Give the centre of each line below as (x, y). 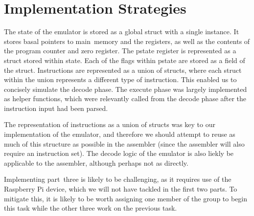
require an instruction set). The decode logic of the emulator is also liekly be (119, 153)
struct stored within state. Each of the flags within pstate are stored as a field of (125, 60)
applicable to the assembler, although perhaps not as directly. (96, 162)
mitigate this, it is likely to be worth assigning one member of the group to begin (126, 198)
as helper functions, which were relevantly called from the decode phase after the (125, 98)
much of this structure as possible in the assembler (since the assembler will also (124, 143)
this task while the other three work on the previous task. (91, 208)
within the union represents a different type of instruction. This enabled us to (120, 79)
